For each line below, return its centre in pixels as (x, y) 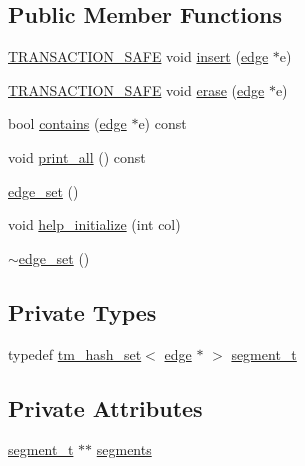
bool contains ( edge (67, 123)
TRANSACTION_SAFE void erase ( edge (136, 89)
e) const (162, 123)
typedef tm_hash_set (75, 353)
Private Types (82, 311)
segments (124, 449)
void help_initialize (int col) (94, 224)
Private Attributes (105, 407)
